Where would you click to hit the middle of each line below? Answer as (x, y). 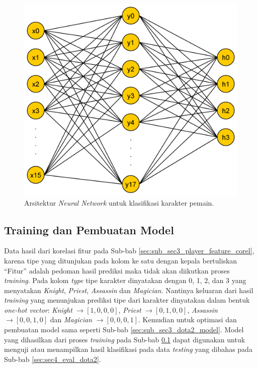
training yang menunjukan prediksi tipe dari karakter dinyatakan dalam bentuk (127, 300)
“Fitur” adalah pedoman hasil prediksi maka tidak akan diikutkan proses (117, 270)
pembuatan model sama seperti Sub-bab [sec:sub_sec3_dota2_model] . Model (124, 330)
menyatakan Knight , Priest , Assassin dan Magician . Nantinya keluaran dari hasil (129, 290)
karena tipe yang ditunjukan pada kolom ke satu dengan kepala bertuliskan (121, 260)
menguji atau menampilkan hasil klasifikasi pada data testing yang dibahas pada (128, 349)
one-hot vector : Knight (38, 309)
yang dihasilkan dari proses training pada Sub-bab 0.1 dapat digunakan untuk (125, 339)
